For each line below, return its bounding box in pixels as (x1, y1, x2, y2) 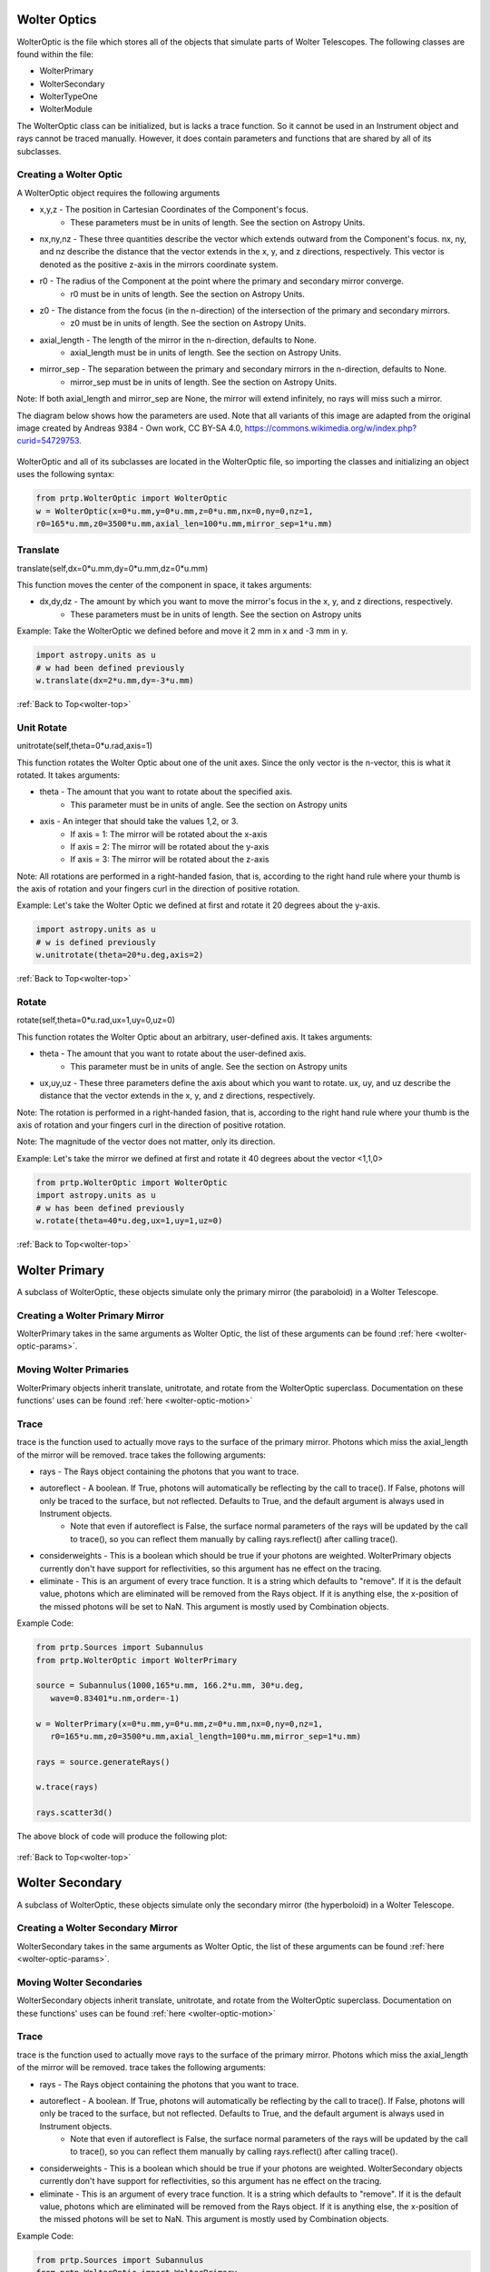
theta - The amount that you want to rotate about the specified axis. (39, 786, 293, 797)
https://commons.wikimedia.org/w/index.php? (244, 423, 417, 433)
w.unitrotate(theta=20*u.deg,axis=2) (35, 950, 204, 961)
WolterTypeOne (39, 91, 99, 102)
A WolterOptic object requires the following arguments (16, 187, 220, 198)
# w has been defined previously (35, 1202, 185, 1213)
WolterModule (39, 104, 93, 115)
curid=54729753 (16, 435, 80, 446)
